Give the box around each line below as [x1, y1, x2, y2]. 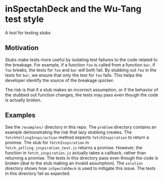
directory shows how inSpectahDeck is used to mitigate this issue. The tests [5, 165, 156, 171]
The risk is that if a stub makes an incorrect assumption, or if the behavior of [5, 86, 159, 93]
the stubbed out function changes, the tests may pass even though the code [5, 92, 159, 98]
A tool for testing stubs [5, 30, 51, 35]
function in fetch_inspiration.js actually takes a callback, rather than [5, 149, 146, 156]
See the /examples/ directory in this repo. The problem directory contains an [5, 124, 157, 130]
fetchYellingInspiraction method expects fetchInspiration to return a [5, 134, 149, 140]
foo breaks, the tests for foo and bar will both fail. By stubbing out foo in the [5, 67, 157, 73]
